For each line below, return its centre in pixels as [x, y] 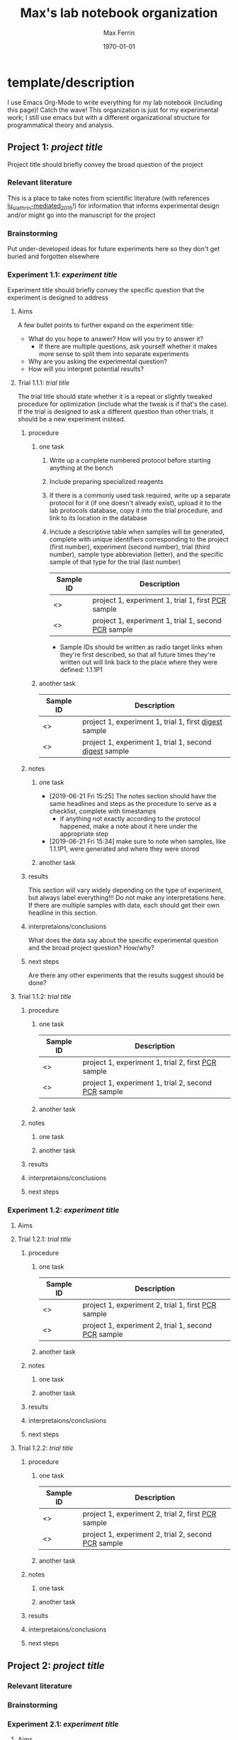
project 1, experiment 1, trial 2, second [147, 1083]
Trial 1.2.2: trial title [45, 1448]
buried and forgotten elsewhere [53, 256]
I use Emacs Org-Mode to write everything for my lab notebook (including [115, 102]
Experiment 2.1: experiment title [63, 1724]
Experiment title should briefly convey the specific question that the [106, 290]
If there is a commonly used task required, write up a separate [140, 495]
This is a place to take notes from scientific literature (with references [109, 198]
